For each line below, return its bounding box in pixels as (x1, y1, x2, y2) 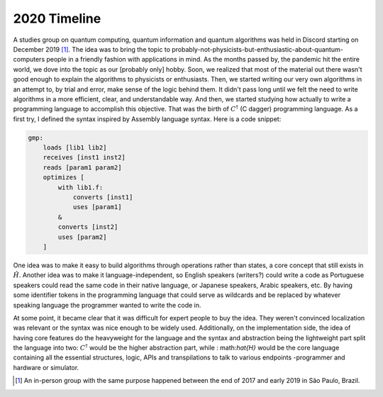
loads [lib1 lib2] (43, 144, 107, 152)
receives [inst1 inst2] (43, 153, 126, 162)
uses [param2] (57, 233, 107, 241)
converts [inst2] (57, 223, 118, 231)
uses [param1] (72, 203, 122, 211)
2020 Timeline (13, 11, 101, 26)
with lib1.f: (57, 183, 104, 191)
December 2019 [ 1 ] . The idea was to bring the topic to (13, 45, 170, 53)
